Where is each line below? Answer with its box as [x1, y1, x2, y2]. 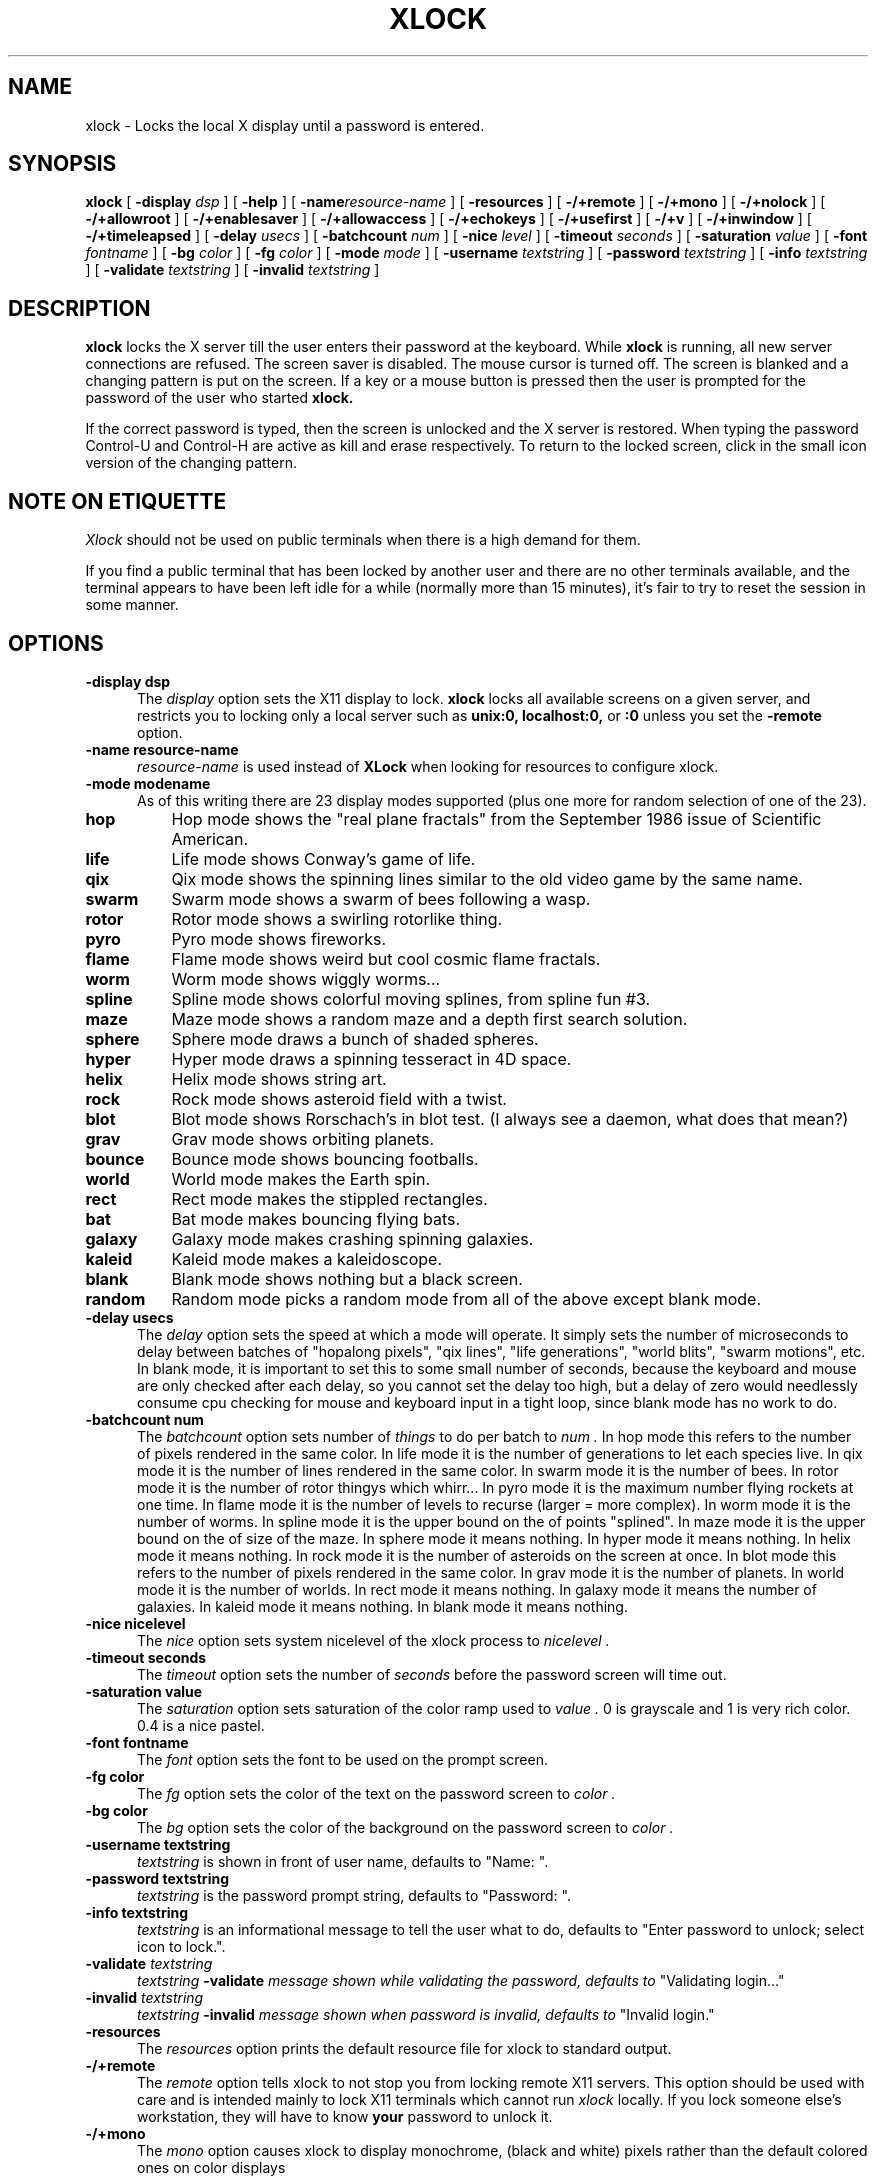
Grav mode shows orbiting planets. [171, 1128, 435, 1149]
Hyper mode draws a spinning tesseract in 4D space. [171, 1048, 572, 1069]
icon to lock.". [137, 1937, 226, 1955]
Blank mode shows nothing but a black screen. [171, 1268, 523, 1289]
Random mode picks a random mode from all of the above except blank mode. [171, 1288, 762, 1309]
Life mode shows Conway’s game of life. [171, 848, 476, 869]
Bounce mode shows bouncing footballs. [171, 1148, 479, 1169]
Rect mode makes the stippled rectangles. [171, 1188, 488, 1209]
